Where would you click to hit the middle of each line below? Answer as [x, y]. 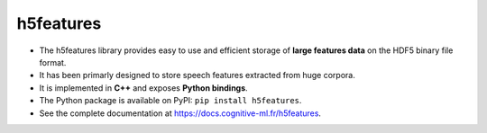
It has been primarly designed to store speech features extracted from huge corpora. [197, 75]
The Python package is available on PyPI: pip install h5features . [170, 101]
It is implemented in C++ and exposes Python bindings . [143, 88]
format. [53, 62]
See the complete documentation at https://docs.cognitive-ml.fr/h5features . [180, 113]
